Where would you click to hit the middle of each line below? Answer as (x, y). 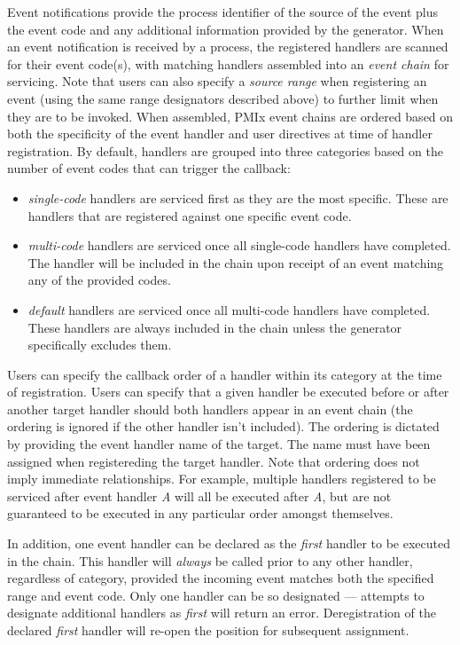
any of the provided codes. (99, 280)
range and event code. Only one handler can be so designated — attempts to (216, 595)
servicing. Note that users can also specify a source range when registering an (217, 81)
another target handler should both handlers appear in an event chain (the (210, 409)
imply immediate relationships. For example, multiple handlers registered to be (222, 479)
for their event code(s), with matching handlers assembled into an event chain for (228, 63)
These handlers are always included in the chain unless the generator (215, 327)
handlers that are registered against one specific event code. (190, 215)
